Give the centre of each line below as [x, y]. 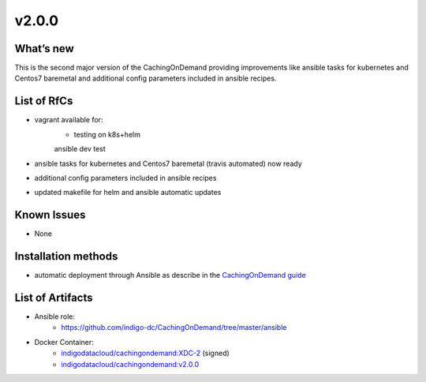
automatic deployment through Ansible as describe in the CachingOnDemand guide [170, 275]
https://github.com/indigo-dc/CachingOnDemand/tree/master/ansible [174, 328]
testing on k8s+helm [107, 134]
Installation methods [66, 257]
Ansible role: [54, 316]
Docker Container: [64, 342]
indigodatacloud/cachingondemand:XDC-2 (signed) [146, 353]
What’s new [44, 49]
